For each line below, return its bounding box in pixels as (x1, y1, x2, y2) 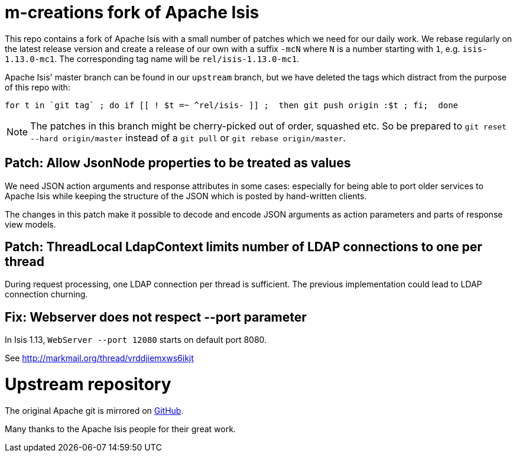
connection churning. (5, 289, 88, 300)
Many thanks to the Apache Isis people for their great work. (5, 423, 236, 434)
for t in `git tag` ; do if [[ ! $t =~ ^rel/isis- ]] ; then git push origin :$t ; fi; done (5, 100, 459, 110)
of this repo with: (5, 82, 70, 92)
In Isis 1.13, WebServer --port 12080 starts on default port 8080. (5, 335, 267, 345)
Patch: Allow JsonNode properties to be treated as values (5, 155, 351, 171)
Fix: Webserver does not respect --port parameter (5, 309, 307, 325)
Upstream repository (5, 374, 171, 395)
